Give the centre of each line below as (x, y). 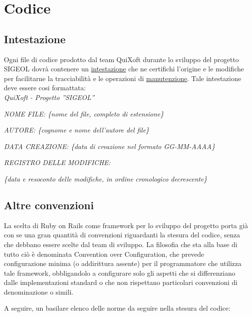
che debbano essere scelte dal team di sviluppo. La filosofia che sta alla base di (121, 244)
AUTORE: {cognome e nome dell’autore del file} (77, 130)
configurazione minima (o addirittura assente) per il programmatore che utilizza (123, 263)
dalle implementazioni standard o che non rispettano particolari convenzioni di (121, 282)
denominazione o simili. (39, 291)
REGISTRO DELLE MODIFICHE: (57, 162)
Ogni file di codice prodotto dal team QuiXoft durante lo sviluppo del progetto (121, 59)
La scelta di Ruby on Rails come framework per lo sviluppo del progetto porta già (126, 225)
